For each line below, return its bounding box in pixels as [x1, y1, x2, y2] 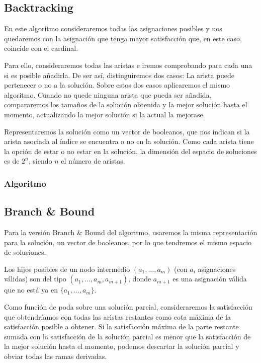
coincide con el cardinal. [4, 43, 78, 53]
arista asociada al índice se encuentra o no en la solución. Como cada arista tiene [4, 136, 254, 147]
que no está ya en [4, 284, 58, 295]
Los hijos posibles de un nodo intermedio [4, 263, 130, 274]
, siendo [28, 156, 52, 166]
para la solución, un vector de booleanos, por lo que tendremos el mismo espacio [4, 237, 252, 247]
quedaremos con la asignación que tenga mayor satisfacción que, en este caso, [4, 33, 242, 43]
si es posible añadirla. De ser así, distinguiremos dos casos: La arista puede [4, 69, 234, 80]
